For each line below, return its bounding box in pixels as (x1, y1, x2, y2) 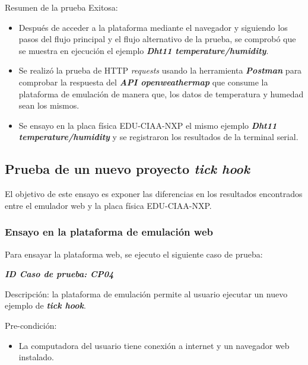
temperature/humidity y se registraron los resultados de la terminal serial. (18, 131, 299, 143)
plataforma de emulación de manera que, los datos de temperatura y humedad (18, 87, 304, 100)
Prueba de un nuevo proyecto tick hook (5, 160, 250, 178)
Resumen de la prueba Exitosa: (5, 1, 118, 13)
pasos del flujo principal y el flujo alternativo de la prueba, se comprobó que (18, 33, 296, 45)
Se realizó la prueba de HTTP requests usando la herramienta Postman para (18, 64, 302, 77)
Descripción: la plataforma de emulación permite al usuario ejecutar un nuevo (5, 287, 288, 300)
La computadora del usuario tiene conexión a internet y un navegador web (18, 339, 290, 351)
